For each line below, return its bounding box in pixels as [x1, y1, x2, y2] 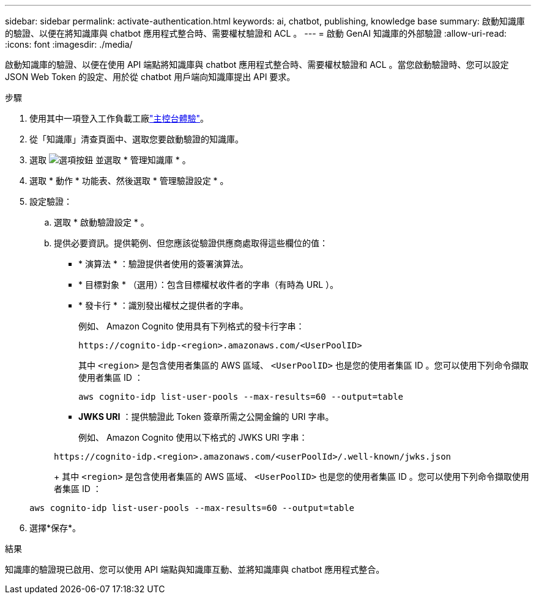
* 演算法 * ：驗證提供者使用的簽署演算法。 [78, 259, 248, 269]
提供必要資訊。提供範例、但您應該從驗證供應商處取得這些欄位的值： [54, 238, 328, 248]
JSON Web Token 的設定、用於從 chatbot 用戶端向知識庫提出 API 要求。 [5, 72, 296, 82]
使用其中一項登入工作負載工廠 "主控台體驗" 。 [29, 113, 209, 123]
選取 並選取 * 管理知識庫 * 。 [29, 155, 191, 165]
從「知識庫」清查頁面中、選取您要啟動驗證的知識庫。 [29, 134, 244, 144]
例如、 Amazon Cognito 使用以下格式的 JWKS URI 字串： [78, 432, 308, 443]
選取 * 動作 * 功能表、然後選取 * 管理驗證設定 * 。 [29, 175, 229, 186]
